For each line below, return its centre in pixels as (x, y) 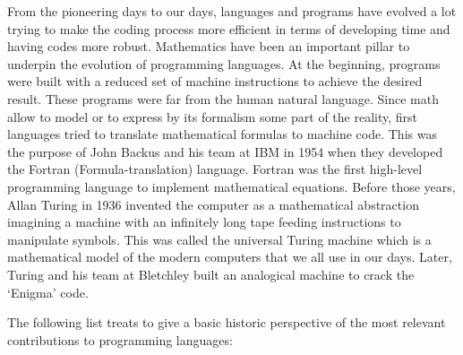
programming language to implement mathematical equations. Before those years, (231, 186)
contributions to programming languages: (120, 339)
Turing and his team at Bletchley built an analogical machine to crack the (211, 274)
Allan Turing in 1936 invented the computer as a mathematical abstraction (213, 204)
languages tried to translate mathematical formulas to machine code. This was (222, 134)
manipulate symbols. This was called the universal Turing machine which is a (219, 239)
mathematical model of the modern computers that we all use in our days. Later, (230, 257)
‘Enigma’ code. (48, 292)
